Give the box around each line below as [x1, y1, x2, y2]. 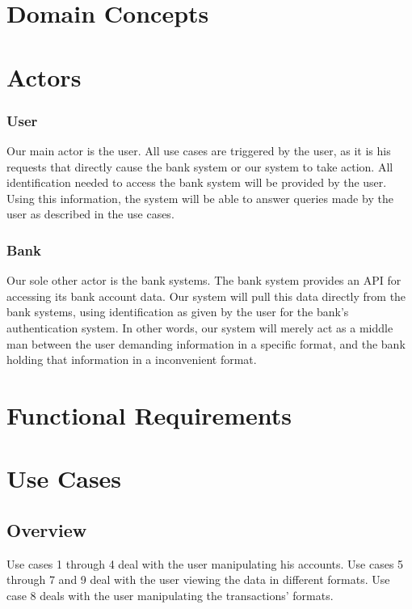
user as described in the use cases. [6, 205, 174, 222]
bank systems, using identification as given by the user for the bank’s [6, 303, 349, 320]
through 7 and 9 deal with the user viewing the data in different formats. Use [6, 571, 390, 588]
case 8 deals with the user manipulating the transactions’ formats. [6, 586, 334, 603]
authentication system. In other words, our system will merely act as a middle [6, 319, 393, 336]
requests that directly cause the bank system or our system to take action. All [6, 158, 393, 175]
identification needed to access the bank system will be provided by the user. [6, 174, 387, 191]
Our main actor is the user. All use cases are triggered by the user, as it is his [6, 142, 391, 159]
